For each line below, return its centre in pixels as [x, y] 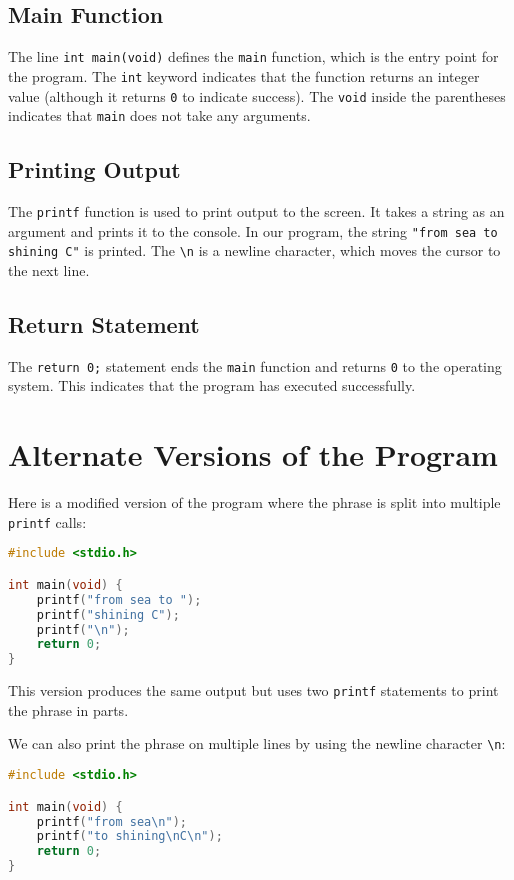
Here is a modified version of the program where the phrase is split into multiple [254, 502]
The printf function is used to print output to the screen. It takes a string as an [256, 211]
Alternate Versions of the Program [253, 454]
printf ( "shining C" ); [108, 614]
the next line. [49, 270]
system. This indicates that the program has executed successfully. [212, 385]
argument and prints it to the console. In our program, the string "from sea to [253, 230]
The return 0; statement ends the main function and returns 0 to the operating [255, 365]
